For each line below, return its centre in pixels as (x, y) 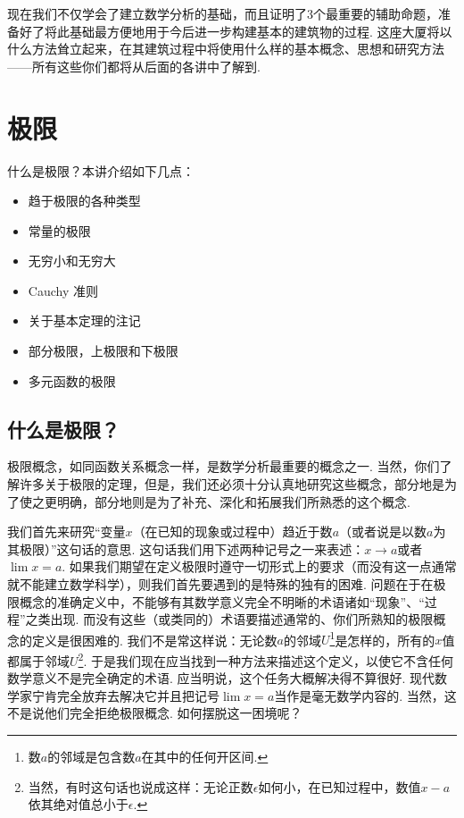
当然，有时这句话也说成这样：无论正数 (141, 786)
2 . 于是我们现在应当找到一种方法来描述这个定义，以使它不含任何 (265, 659)
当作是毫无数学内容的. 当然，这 (365, 695)
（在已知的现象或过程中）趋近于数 (232, 531)
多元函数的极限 (72, 380)
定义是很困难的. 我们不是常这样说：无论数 (154, 640)
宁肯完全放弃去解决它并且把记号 (125, 695)
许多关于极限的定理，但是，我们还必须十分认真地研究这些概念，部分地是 (232, 484)
